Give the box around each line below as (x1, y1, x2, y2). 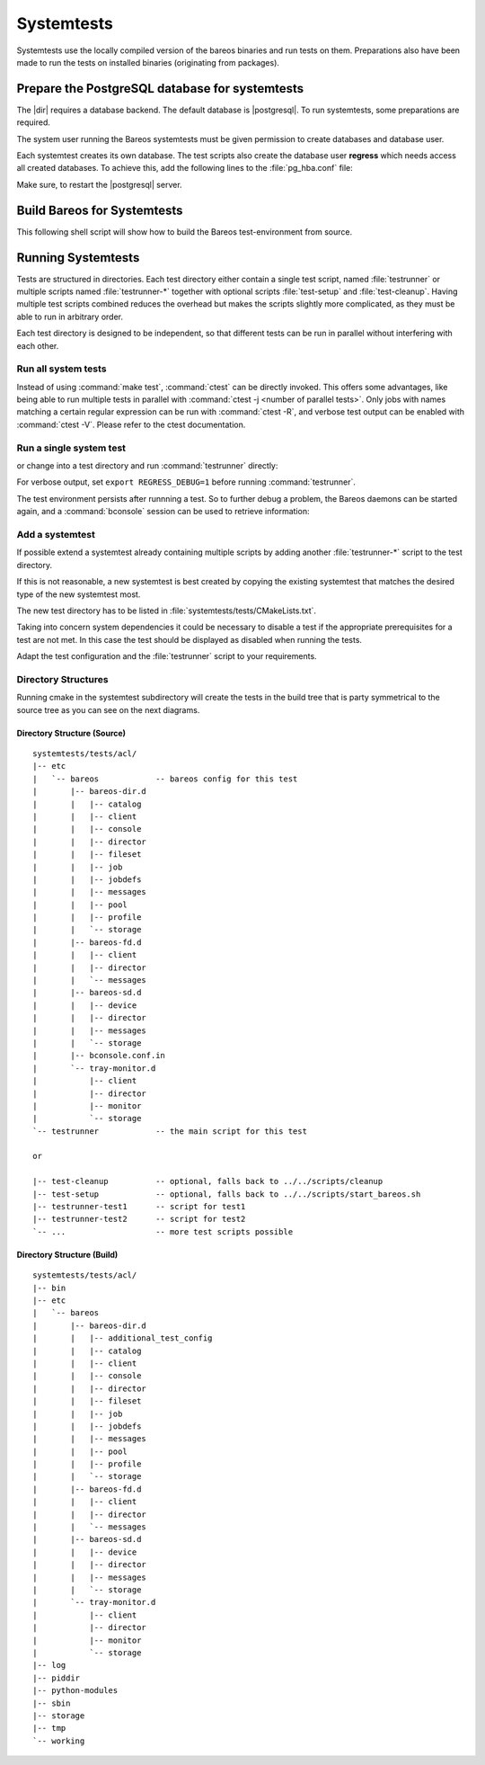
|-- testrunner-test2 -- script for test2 (32, 1214, 246, 1225)
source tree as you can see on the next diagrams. (16, 704, 200, 715)
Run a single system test (16, 441, 126, 454)
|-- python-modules (32, 1686, 119, 1696)
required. (16, 117, 51, 128)
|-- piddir (32, 1672, 81, 1683)
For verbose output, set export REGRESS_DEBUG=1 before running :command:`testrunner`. (16, 477, 357, 487)
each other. (16, 340, 59, 351)
